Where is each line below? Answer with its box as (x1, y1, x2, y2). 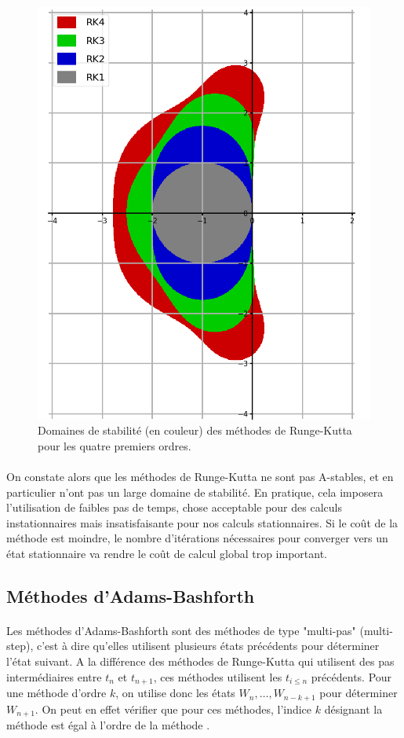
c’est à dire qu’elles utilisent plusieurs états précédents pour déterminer (36, 637, 380, 654)
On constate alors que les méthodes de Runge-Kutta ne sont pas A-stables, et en (6, 468, 394, 484)
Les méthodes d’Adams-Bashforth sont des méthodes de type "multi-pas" (6, 622, 356, 638)
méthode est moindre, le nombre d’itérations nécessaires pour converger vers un (6, 530, 388, 546)
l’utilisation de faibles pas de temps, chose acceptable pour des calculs (6, 499, 342, 516)
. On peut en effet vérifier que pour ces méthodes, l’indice (35, 700, 312, 717)
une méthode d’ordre (6, 685, 107, 701)
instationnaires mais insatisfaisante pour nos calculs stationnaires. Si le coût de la (6, 514, 399, 531)
